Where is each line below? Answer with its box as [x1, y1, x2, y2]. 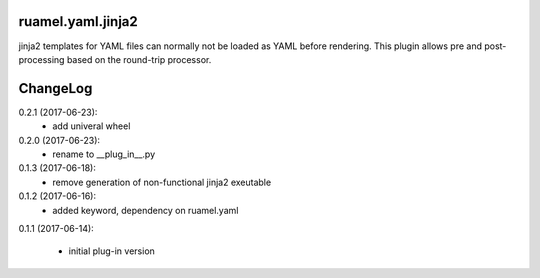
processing [18, 53, 65, 65]
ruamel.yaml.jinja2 [18, 13, 139, 30]
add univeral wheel [52, 120, 131, 132]
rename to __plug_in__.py [52, 148, 156, 160]
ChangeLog [18, 80, 93, 97]
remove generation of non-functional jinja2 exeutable [52, 176, 272, 188]
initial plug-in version [68, 245, 155, 257]
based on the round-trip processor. [66, 53, 212, 65]
